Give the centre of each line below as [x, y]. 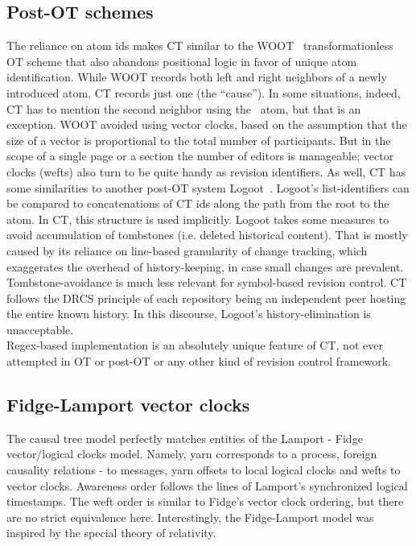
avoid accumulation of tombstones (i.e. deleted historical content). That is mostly [207, 235]
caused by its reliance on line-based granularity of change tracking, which [187, 250]
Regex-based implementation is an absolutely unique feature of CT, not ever [195, 345]
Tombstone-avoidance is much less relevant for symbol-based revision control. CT [207, 282]
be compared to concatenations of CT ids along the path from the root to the [198, 203]
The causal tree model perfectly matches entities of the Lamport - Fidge [185, 438]
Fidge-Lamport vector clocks [128, 405]
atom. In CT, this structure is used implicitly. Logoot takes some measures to [198, 219]
